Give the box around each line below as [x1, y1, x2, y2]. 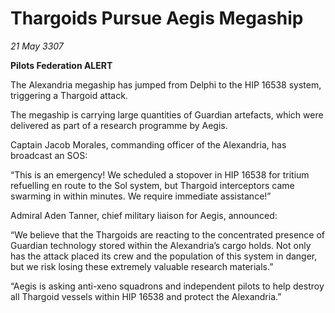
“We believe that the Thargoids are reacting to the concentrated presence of [10, 228, 326, 241]
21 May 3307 [10, 40, 64, 52]
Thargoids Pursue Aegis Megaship [10, 7, 304, 30]
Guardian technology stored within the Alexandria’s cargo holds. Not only [10, 239, 312, 251]
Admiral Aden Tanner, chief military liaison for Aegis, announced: [10, 209, 278, 221]
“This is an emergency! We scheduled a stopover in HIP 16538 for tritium [10, 168, 310, 181]
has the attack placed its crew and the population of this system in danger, [10, 250, 318, 262]
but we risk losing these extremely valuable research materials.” [10, 260, 274, 272]
